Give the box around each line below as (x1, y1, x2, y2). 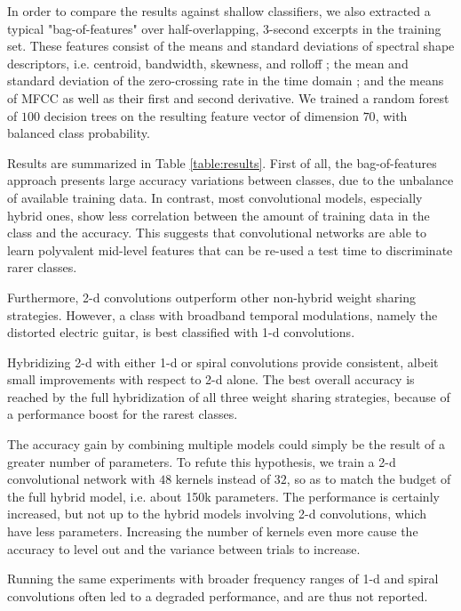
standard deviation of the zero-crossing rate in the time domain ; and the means (7, 71, 444, 90)
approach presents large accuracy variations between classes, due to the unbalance (7, 171, 454, 189)
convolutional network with (7, 470, 155, 488)
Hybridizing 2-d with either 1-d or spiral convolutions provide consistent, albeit (7, 352, 439, 371)
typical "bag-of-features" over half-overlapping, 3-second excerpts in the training (7, 19, 441, 37)
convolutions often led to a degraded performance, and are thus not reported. (7, 586, 428, 605)
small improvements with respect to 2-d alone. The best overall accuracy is (7, 370, 415, 389)
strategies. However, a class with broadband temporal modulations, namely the (7, 305, 438, 324)
